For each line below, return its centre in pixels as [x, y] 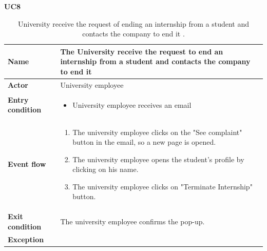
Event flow [27, 164]
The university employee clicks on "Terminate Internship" [163, 186]
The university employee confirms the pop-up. [132, 221]
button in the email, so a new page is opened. [144, 142]
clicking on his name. [106, 169]
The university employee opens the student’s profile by [158, 159]
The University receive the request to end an [142, 51]
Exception [26, 239]
